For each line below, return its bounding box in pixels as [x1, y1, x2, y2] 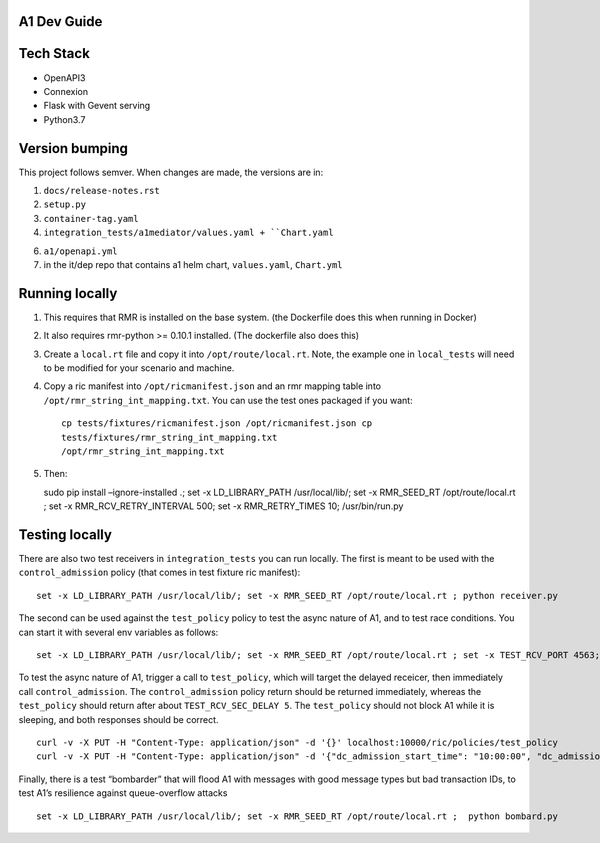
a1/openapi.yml [43, 245, 119, 257]
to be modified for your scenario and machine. [43, 362, 235, 374]
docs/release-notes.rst [43, 185, 160, 196]
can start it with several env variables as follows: [18, 626, 219, 638]
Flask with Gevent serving [43, 100, 151, 112]
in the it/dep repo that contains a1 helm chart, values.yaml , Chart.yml [43, 258, 344, 270]
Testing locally [18, 526, 112, 543]
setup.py [43, 199, 87, 210]
